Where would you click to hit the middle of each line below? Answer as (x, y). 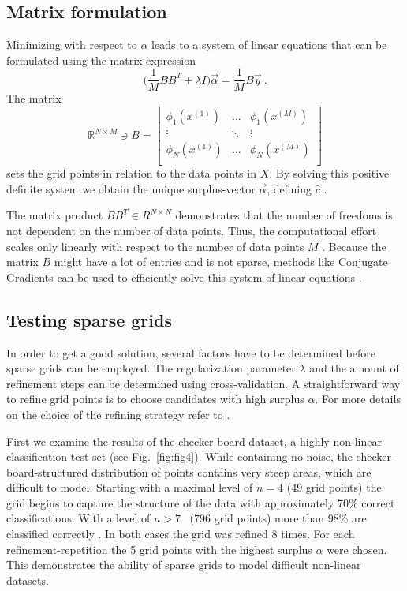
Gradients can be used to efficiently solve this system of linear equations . (184, 277)
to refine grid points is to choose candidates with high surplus (155, 399)
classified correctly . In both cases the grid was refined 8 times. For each (181, 534)
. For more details (358, 399)
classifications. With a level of (78, 518)
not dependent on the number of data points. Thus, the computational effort (192, 230)
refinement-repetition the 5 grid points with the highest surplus (159, 549)
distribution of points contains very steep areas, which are (231, 471)
